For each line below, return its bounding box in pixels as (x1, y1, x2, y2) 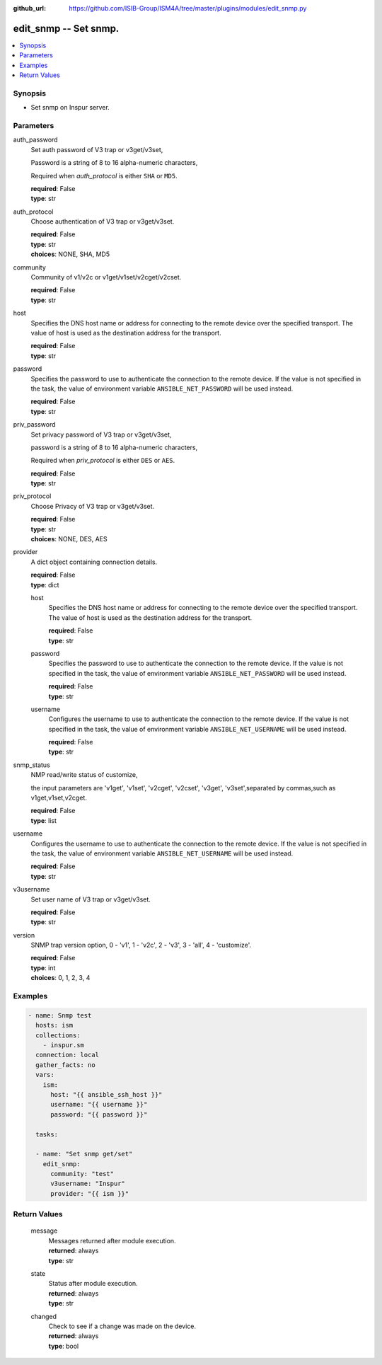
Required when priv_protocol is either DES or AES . (30, 456, 175, 465)
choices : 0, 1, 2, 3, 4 (30, 974, 91, 982)
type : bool (48, 1342, 79, 1350)
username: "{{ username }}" (50, 1100, 148, 1109)
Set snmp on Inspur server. (30, 103, 110, 112)
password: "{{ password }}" (50, 1110, 148, 1118)
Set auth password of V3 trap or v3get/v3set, (30, 145, 163, 154)
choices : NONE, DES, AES (30, 535, 108, 543)
